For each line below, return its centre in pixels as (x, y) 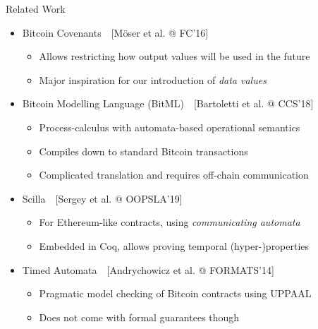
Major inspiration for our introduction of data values (153, 79)
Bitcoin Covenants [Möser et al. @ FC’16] (115, 32)
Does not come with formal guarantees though (139, 317)
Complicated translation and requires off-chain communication (174, 175)
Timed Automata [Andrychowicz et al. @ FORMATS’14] (148, 269)
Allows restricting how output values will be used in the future (175, 56)
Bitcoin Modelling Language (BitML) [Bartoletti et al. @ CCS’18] (168, 103)
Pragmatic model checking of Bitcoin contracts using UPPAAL (175, 293)
